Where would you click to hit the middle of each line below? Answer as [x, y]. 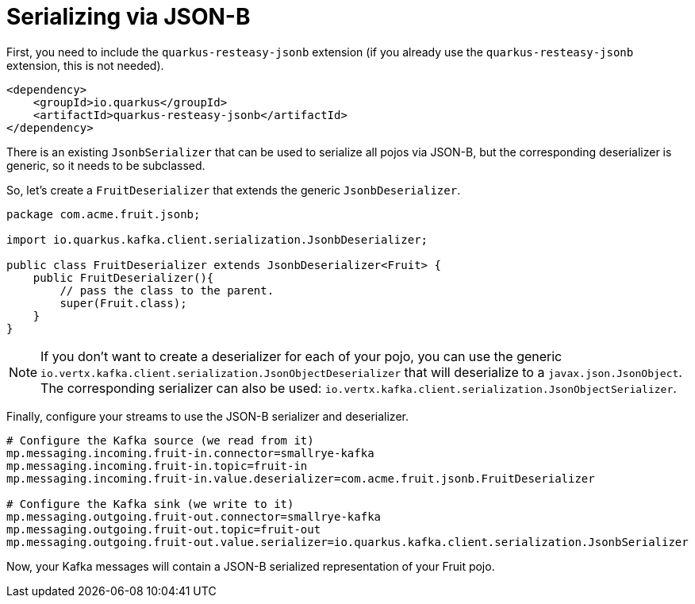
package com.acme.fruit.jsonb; [104, 214]
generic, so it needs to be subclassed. [106, 165]
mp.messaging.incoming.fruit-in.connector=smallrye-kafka [190, 453]
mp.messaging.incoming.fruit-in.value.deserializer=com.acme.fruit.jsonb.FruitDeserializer [301, 478]
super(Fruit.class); [123, 303]
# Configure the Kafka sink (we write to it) [150, 504]
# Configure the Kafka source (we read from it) [160, 440]
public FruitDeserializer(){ [123, 277]
